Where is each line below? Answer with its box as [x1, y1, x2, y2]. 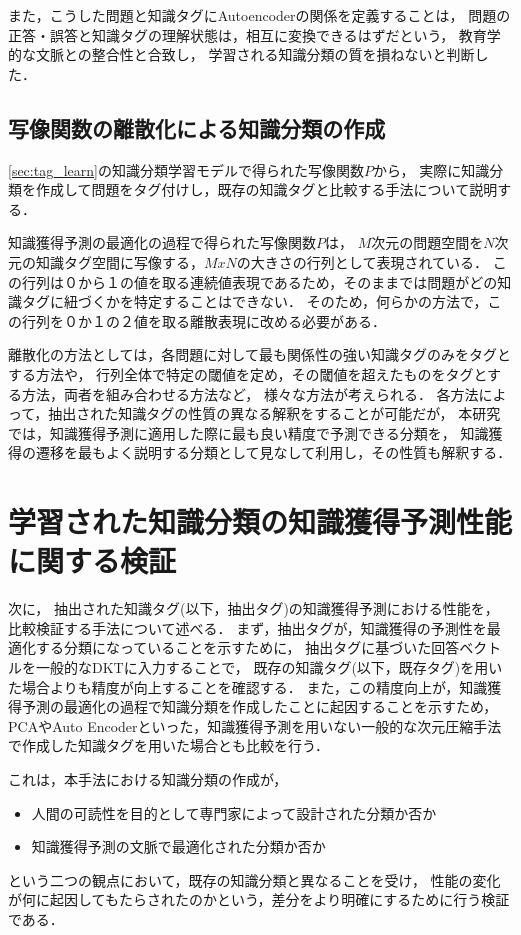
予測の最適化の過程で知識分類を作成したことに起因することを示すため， [21, 696, 498, 717]
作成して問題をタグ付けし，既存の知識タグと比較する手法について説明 [35, 179, 498, 200]
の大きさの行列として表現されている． [236, 251, 489, 272]
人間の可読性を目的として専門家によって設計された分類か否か [31, 802, 437, 823]
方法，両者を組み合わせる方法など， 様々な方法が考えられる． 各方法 [21, 383, 479, 404]
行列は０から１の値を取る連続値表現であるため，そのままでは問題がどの [21, 271, 498, 292]
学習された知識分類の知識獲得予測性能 [8, 501, 513, 542]
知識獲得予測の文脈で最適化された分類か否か [31, 836, 326, 857]
